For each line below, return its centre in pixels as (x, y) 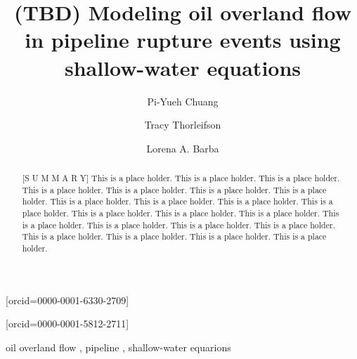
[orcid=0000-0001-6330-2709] (67, 300)
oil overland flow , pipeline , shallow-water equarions (118, 347)
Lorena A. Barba (183, 148)
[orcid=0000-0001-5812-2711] (67, 324)
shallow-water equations (183, 67)
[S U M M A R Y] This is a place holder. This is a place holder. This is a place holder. (181, 178)
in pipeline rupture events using (183, 40)
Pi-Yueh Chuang (183, 101)
